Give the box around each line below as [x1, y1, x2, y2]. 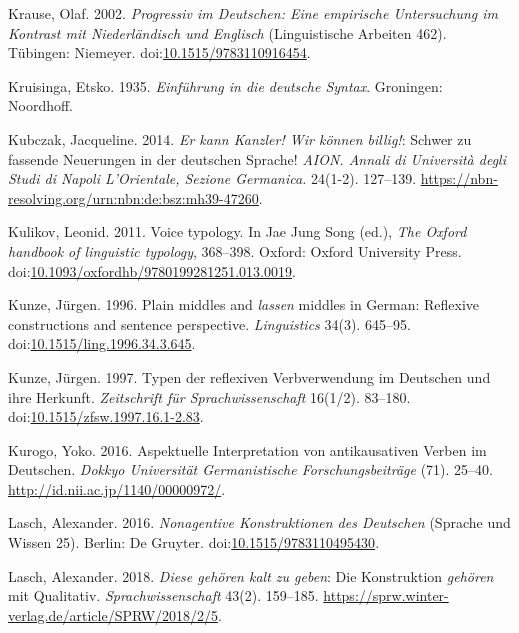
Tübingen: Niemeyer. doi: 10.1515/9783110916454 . [8, 42, 311, 63]
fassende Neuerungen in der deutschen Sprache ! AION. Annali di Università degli [8, 148, 506, 169]
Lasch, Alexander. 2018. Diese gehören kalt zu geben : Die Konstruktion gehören [8, 565, 494, 586]
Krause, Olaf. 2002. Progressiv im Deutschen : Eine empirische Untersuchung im [8, 3, 499, 23]
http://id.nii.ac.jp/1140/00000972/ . [8, 478, 226, 499]
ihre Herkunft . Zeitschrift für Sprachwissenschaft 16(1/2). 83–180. [8, 386, 411, 407]
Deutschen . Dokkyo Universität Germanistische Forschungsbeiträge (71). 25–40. [8, 459, 493, 480]
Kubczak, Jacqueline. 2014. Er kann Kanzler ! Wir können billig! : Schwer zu [8, 128, 472, 149]
